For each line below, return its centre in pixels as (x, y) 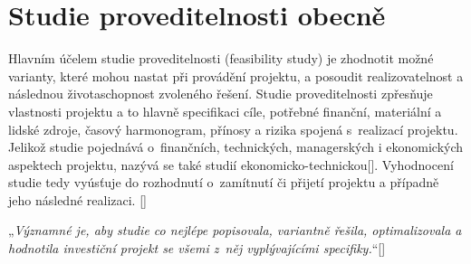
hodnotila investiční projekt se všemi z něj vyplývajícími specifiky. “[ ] (197, 248)
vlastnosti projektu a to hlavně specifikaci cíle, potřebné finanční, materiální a (225, 111)
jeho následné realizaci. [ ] (77, 199)
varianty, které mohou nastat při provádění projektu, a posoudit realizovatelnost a (236, 75)
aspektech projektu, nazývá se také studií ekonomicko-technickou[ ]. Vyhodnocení (231, 164)
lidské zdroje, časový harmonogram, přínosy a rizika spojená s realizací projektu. (233, 129)
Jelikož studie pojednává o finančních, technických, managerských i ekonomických (236, 147)
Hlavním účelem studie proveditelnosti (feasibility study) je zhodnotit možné (221, 58)
